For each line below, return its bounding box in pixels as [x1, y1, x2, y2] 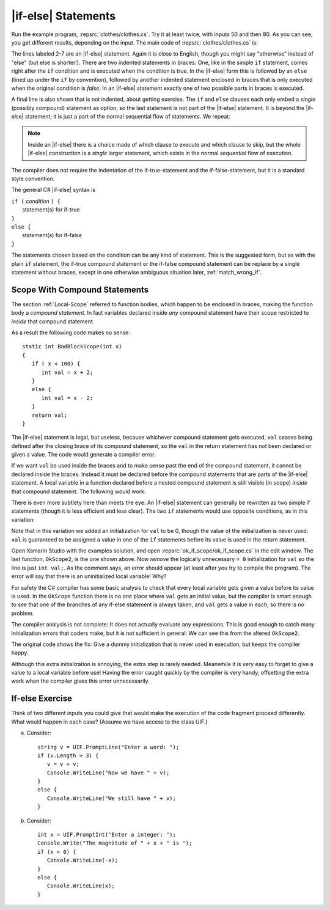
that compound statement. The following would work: [11, 488, 146, 495]
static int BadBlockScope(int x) [22, 343, 122, 350]
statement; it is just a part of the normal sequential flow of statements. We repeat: [24, 113, 230, 120]
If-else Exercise [11, 694, 73, 704]
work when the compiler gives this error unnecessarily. [11, 677, 150, 684]
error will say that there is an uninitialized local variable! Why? [11, 573, 167, 580]
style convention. [11, 175, 55, 183]
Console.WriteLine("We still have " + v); [46, 794, 177, 802]
